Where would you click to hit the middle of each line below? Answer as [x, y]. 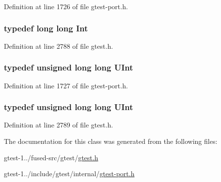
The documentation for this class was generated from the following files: [111, 141]
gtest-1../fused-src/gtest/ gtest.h [51, 157]
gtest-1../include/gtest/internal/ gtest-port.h [69, 174]
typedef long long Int [46, 28]
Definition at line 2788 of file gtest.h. [59, 46]
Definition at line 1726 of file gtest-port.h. [66, 6]
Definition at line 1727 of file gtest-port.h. [66, 85]
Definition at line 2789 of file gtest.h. [59, 125]
